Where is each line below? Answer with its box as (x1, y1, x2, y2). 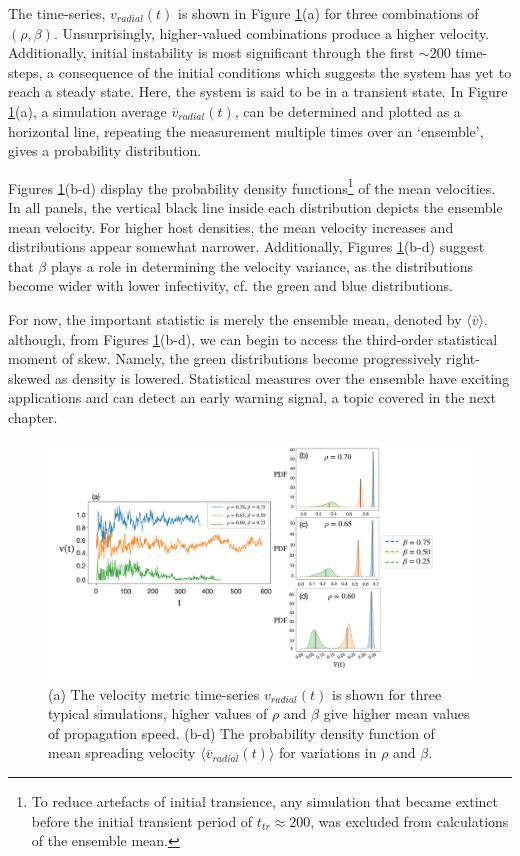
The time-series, (8, 3, 106, 23)
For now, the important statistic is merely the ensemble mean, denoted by (8, 308, 462, 329)
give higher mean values (323, 703, 470, 724)
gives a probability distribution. (8, 140, 202, 161)
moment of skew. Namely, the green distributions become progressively (8, 348, 442, 369)
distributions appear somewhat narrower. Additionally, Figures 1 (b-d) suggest (8, 236, 485, 257)
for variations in (279, 742, 377, 763)
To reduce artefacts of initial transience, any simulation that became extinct (31, 791, 499, 811)
